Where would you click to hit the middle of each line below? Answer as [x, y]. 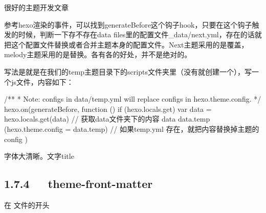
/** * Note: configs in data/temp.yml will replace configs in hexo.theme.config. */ [133, 99]
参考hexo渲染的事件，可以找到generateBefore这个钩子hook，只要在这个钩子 [128, 24]
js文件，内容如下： [42, 81]
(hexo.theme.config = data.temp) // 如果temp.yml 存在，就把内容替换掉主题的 [132, 128]
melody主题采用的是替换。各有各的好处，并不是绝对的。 [98, 54]
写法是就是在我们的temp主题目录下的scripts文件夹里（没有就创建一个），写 [128, 71]
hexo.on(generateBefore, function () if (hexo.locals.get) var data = [108, 109]
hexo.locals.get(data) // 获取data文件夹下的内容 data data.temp [107, 119]
